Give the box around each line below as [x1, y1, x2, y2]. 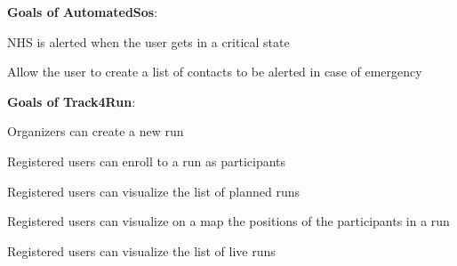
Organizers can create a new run [7, 122, 184, 141]
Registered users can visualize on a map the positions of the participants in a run [7, 212, 450, 230]
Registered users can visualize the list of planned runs [7, 181, 300, 200]
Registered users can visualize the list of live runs [7, 241, 276, 260]
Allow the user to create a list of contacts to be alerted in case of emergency [7, 62, 422, 81]
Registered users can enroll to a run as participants [7, 151, 286, 170]
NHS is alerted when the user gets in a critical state [7, 32, 290, 51]
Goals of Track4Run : [7, 92, 136, 110]
